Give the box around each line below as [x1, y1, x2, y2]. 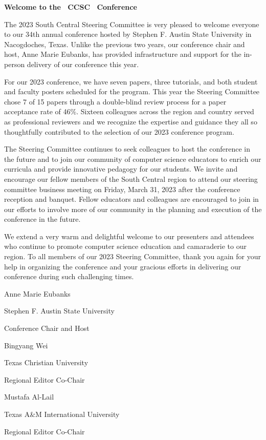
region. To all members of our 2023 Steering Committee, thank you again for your [4, 251, 261, 262]
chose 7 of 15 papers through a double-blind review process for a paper [4, 96, 227, 107]
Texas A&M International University [4, 409, 120, 419]
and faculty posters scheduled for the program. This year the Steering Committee [4, 86, 260, 97]
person [4, 58, 25, 69]
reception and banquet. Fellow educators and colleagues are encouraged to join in [4, 194, 259, 204]
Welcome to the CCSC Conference [4, 2, 137, 12]
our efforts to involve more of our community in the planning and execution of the [4, 203, 262, 214]
